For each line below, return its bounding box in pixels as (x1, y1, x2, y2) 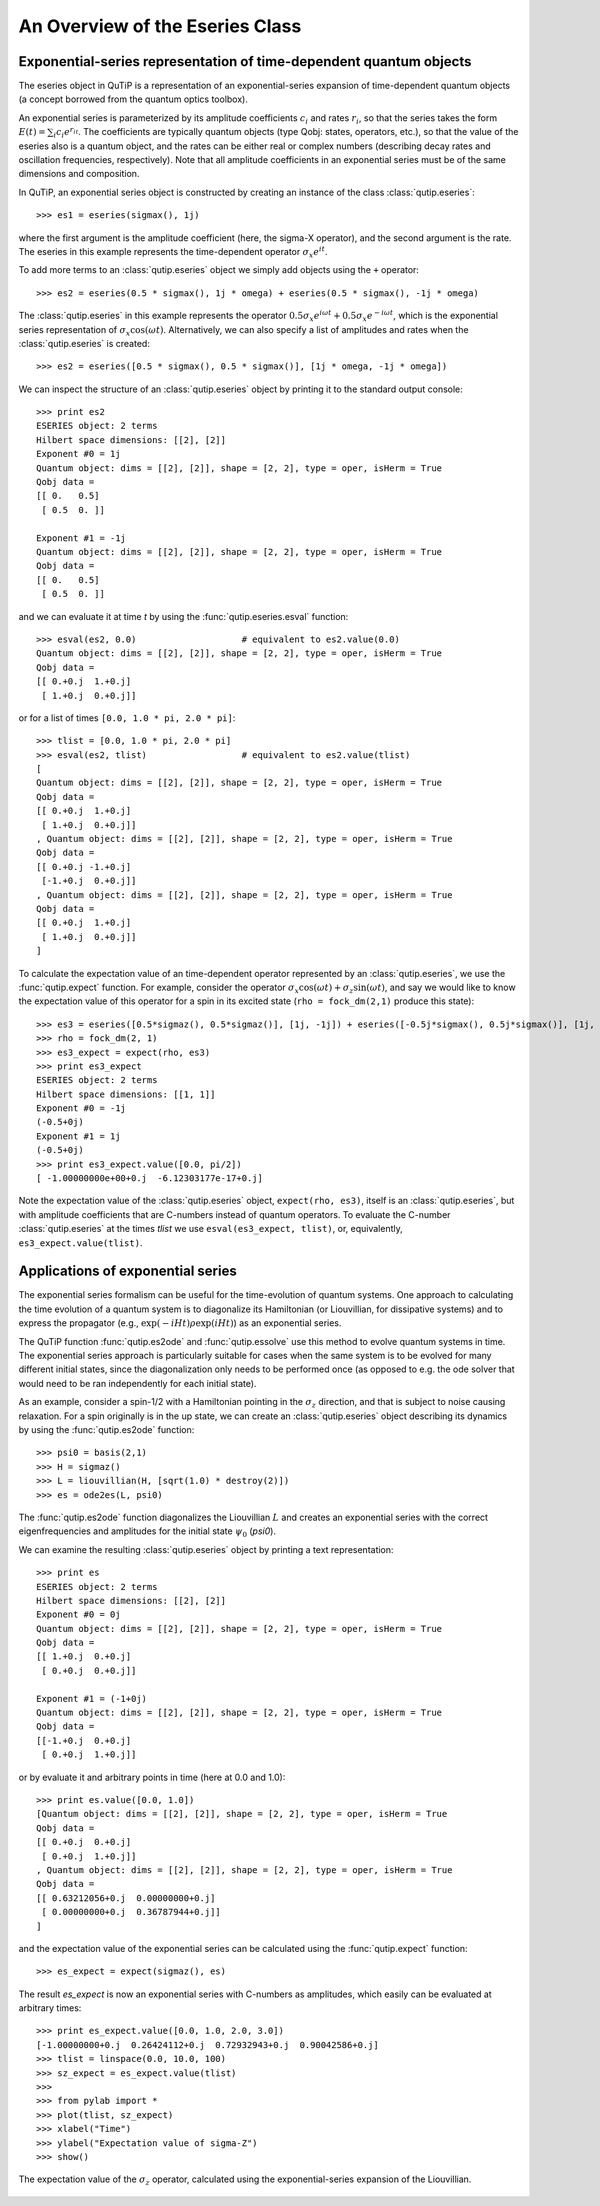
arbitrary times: (18, 2002, 82, 2014)
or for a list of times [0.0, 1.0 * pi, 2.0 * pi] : (18, 711, 236, 724)
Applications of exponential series (18, 1263, 237, 1280)
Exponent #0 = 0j (36, 1609, 121, 1620)
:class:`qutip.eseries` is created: (18, 337, 150, 349)
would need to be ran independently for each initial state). (18, 1377, 257, 1389)
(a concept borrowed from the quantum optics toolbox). (18, 93, 249, 105)
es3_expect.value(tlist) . (18, 1236, 143, 1249)
